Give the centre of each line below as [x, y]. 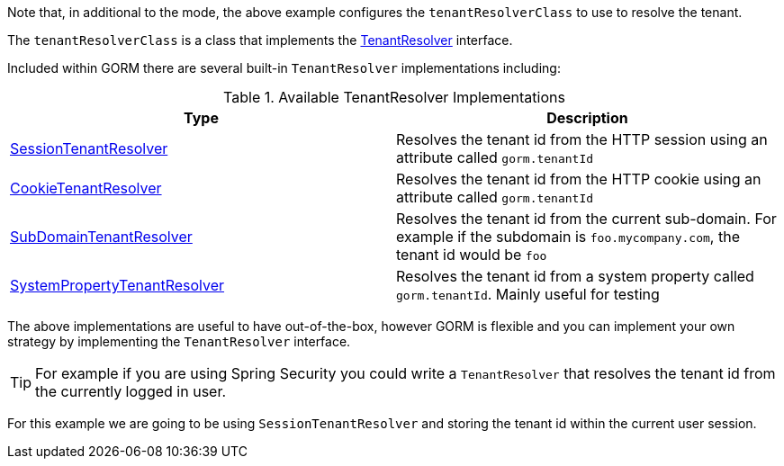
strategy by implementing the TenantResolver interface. [179, 341]
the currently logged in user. [131, 391]
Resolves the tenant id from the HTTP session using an [582, 139]
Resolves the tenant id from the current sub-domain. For [586, 219]
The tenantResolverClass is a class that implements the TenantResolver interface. [260, 40]
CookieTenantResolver [86, 188]
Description [587, 118]
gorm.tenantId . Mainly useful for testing [528, 294]
